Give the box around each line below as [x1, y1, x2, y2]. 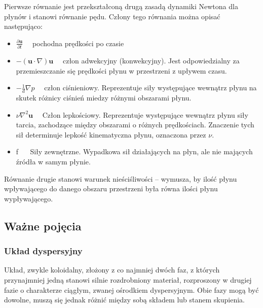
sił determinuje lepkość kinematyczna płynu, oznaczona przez [16, 129, 206, 140]
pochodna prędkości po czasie [32, 38, 124, 48]
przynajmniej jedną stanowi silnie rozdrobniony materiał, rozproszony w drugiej [4, 275, 252, 285]
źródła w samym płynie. [16, 156, 91, 167]
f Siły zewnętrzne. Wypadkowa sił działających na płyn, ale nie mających [16, 146, 253, 157]
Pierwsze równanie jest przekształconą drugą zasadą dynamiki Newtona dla [4, 1, 238, 11]
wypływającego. [4, 193, 53, 203]
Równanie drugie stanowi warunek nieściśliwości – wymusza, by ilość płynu [4, 173, 237, 184]
